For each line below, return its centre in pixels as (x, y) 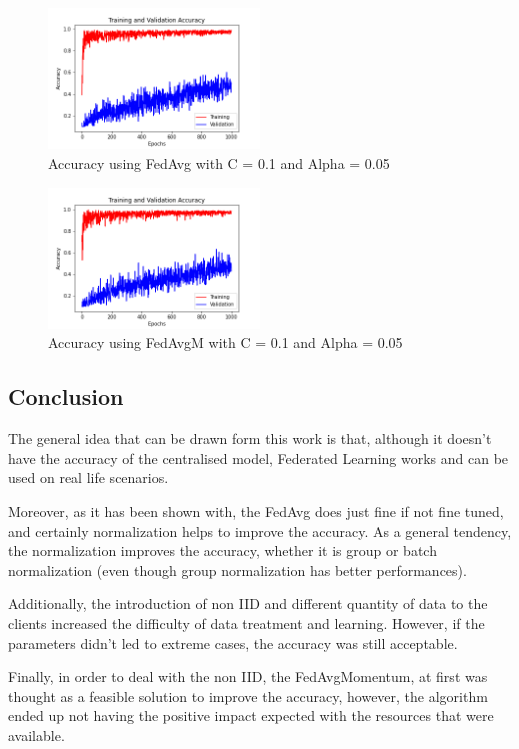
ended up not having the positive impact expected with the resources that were (251, 715)
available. (36, 734)
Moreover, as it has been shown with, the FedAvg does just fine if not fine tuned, (256, 511)
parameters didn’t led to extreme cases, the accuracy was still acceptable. (233, 642)
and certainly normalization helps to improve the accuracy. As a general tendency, (260, 530)
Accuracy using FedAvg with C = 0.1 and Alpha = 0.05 (219, 162)
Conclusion (66, 396)
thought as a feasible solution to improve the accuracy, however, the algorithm (248, 695)
